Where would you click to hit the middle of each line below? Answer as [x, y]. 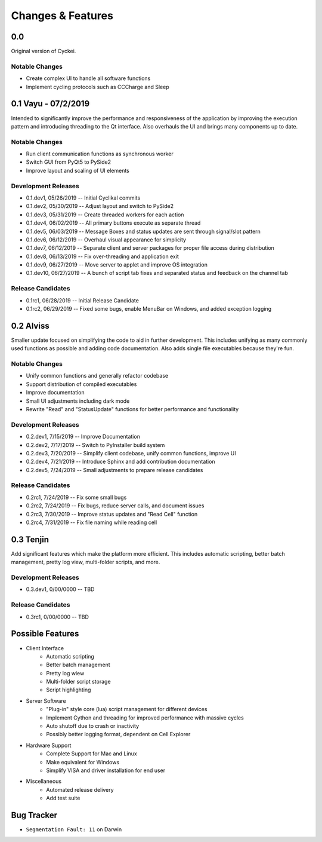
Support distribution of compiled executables [81, 384]
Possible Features [45, 634]
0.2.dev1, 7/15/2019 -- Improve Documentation [83, 437]
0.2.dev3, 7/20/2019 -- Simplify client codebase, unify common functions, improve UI [131, 453]
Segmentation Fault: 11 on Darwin [74, 829]
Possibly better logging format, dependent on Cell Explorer [118, 734]
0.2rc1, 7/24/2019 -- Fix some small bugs [76, 497]
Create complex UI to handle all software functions [88, 78]
